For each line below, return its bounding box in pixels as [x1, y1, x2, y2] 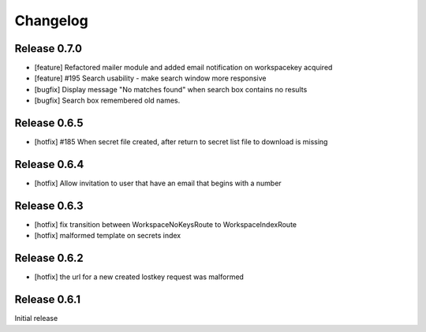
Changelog [14, 12, 88, 29]
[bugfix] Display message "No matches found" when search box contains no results [34, 84, 308, 94]
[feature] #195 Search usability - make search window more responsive [34, 73, 267, 83]
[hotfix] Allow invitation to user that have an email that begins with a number [34, 178, 282, 188]
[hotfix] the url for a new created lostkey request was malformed [34, 272, 245, 282]
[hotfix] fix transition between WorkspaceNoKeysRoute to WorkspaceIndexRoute [34, 219, 297, 229]
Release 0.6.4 [14, 158, 84, 171]
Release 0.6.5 [14, 117, 84, 130]
